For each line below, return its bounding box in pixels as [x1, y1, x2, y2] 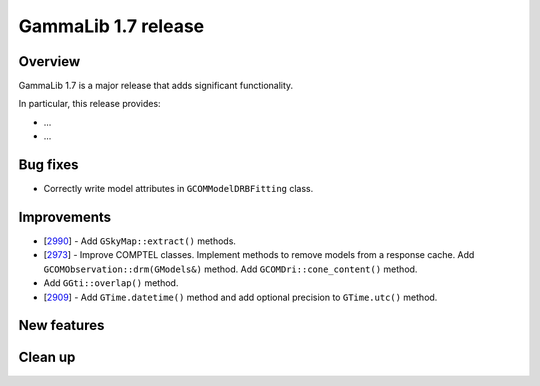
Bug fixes [18, 156, 79, 174]
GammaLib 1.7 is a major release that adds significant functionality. [18, 80, 294, 92]
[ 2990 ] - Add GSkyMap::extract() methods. [43, 235, 237, 247]
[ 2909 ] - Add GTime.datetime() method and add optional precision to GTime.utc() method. [43, 291, 438, 303]
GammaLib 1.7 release [18, 15, 205, 37]
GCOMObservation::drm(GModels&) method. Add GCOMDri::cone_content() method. [43, 263, 418, 275]
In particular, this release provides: [18, 98, 161, 110]
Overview [18, 53, 81, 70]
